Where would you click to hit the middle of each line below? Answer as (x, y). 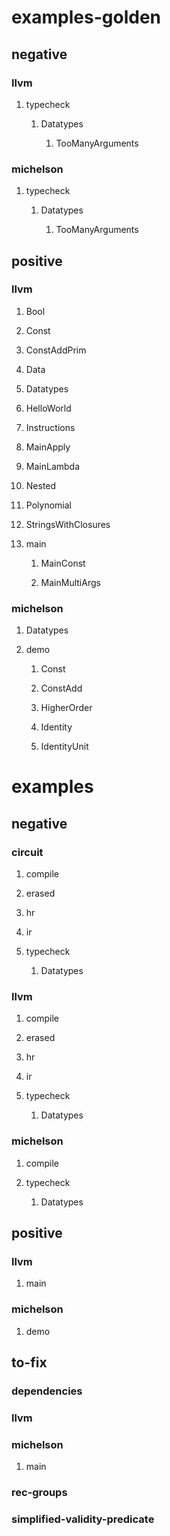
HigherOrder (66, 708)
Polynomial (48, 505)
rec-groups (39, 1493)
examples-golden (86, 17)
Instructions (50, 427)
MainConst (63, 563)
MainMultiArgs (70, 582)
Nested (41, 485)
